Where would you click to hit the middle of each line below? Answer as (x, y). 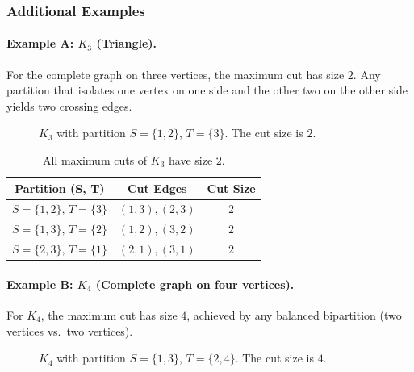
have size (191, 160)
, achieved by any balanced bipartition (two (294, 315)
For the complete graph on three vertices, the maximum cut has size (176, 74)
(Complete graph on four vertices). (195, 284)
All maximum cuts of (95, 160)
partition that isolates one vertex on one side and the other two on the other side (207, 90)
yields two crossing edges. (69, 105)
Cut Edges (157, 188)
